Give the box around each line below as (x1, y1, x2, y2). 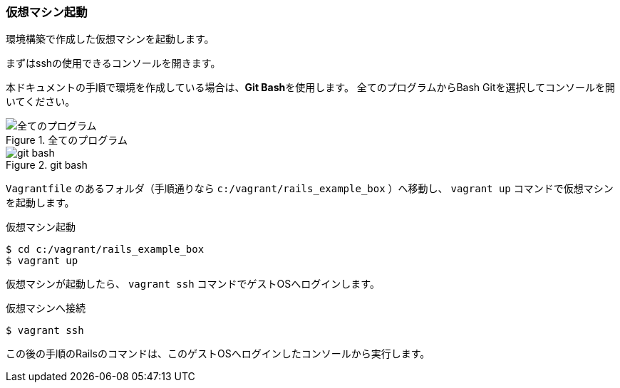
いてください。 (6, 95, 76, 108)
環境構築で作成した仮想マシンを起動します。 (6, 33, 215, 46)
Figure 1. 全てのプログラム (6, 134, 128, 147)
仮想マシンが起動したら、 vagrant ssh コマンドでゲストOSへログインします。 (6, 278, 380, 290)
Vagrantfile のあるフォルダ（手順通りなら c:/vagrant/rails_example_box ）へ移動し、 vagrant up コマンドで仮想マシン (6, 182, 614, 195)
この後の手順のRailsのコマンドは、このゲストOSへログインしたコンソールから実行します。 (6, 347, 430, 360)
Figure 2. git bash (6, 159, 88, 172)
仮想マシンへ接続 (6, 302, 86, 315)
